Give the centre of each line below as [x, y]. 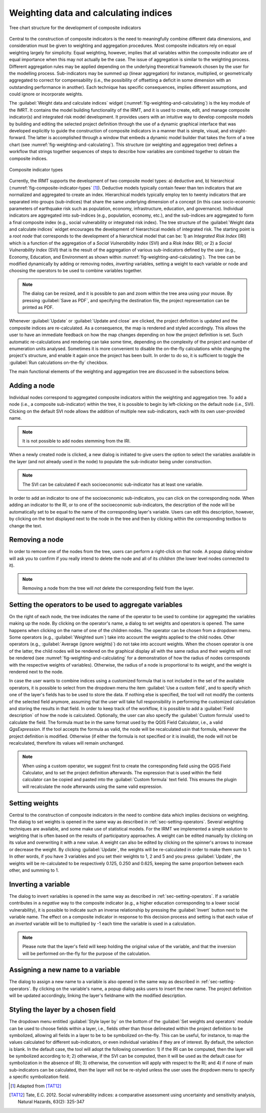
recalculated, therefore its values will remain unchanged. [66, 743]
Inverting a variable [39, 884]
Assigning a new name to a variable [65, 970]
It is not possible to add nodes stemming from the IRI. [77, 441]
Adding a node [32, 385]
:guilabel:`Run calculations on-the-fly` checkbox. [59, 362]
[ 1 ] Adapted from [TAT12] [36, 1086]
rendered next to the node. [36, 672]
